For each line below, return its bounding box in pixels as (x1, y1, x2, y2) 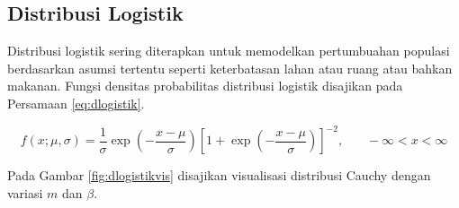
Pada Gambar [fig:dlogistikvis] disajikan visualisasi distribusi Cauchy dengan (7, 166, 431, 185)
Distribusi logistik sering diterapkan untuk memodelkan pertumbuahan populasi (7, 41, 450, 60)
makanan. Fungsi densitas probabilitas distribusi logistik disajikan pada (7, 76, 403, 95)
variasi (7, 183, 43, 202)
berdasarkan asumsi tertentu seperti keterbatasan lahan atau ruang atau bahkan (7, 58, 453, 77)
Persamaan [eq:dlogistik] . (7, 93, 145, 112)
